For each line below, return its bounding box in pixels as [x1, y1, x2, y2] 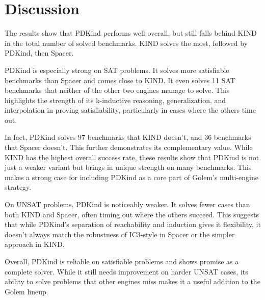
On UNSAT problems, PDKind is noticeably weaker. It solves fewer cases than [5, 199, 250, 210]
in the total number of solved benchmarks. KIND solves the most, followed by [5, 37, 248, 48]
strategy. [5, 182, 32, 192]
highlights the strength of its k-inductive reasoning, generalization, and [5, 94, 226, 105]
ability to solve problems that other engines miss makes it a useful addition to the [5, 276, 260, 287]
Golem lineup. [5, 286, 48, 296]
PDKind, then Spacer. [5, 47, 74, 58]
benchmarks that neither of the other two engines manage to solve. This [5, 85, 230, 95]
